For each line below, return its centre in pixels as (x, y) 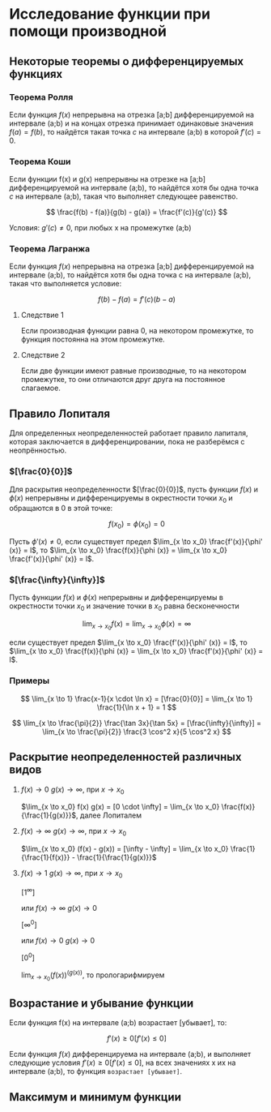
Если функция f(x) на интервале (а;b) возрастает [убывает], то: (118, 1023)
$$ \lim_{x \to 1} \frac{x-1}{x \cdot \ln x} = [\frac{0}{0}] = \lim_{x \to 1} (137, 698)
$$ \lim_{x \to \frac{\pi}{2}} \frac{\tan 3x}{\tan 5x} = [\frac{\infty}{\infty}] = (137, 723)
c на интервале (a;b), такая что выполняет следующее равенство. (123, 196)
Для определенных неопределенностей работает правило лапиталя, (129, 433)
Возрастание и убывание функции (101, 1004)
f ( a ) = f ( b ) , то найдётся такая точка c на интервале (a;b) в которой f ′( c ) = (135, 131)
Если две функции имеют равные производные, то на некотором (133, 371)
